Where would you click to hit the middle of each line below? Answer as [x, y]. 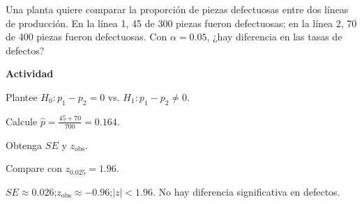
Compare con [34, 168]
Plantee [22, 96]
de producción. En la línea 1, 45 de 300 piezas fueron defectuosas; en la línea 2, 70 [181, 23]
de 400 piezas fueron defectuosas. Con [86, 37]
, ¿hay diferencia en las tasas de [274, 37]
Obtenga [24, 144]
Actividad [30, 73]
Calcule [22, 121]
